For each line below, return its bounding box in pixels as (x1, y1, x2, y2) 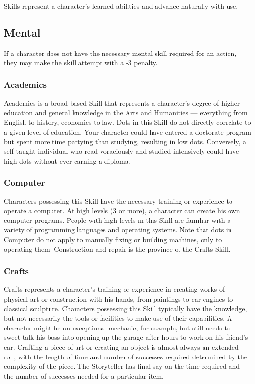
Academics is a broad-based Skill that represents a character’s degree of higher (4, 98, 240, 108)
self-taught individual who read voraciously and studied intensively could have (4, 146, 239, 156)
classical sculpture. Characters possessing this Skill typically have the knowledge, (4, 303, 247, 313)
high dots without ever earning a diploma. (4, 155, 130, 165)
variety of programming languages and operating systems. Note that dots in (4, 224, 232, 235)
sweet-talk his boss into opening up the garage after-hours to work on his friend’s (4, 332, 248, 342)
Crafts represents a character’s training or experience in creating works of (4, 284, 225, 294)
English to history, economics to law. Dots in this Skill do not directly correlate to (4, 117, 251, 127)
